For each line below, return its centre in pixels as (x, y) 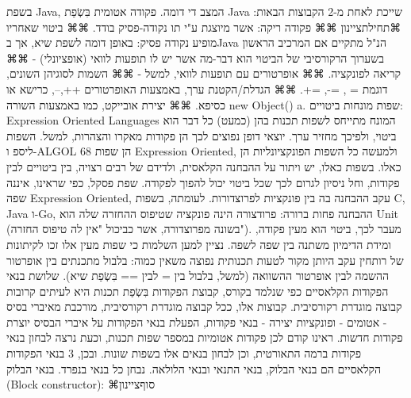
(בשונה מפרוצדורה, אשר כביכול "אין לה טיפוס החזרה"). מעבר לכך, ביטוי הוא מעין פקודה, (204, 229)
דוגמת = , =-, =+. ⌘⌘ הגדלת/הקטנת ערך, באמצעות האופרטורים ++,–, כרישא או (197, 88)
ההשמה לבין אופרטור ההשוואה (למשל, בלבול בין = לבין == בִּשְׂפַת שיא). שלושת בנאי (198, 276)
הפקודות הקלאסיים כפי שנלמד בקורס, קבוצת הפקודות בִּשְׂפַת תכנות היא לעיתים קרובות (198, 291)
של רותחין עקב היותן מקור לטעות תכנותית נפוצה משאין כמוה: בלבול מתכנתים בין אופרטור (205, 260)
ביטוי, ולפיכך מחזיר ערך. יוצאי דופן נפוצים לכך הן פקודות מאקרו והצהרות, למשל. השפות (202, 135)
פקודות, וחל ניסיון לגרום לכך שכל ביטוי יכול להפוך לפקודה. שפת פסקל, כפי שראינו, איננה (203, 182)
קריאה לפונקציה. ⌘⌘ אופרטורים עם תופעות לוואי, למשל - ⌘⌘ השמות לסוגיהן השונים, (204, 73)
